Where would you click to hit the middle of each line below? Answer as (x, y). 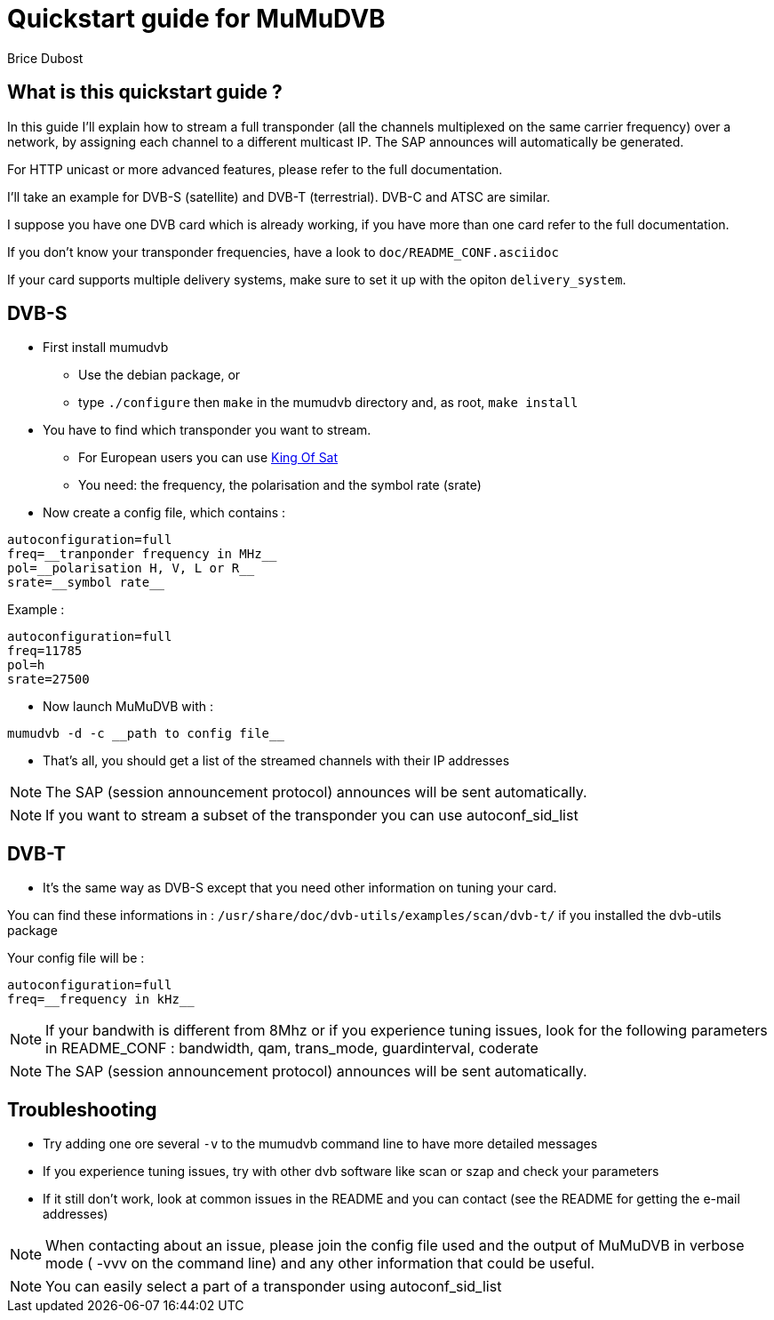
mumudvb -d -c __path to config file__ (146, 734)
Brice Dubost (45, 58)
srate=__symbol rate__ (86, 583)
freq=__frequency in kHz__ (101, 1000)
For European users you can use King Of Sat (208, 458)
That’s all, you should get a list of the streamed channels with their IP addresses (276, 761)
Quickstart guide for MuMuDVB (196, 19)
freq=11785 (45, 651)
